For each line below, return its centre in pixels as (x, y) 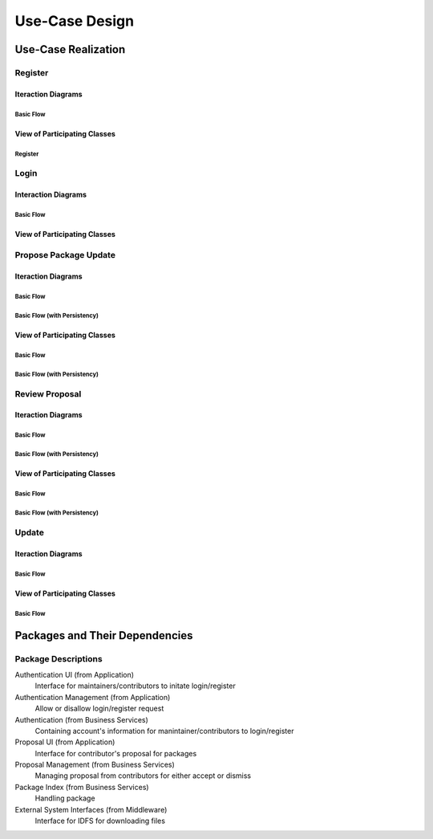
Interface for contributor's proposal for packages (116, 753)
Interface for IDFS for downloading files (100, 821)
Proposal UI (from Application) (65, 742)
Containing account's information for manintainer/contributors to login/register (164, 731)
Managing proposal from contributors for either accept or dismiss (143, 776)
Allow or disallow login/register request (99, 709)
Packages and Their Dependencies (104, 635)
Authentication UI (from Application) (75, 674)
